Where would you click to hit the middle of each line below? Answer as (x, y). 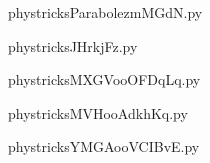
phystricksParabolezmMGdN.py (105, 12)
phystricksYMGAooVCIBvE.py (104, 146)
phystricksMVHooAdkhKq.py (98, 112)
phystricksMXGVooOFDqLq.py (104, 79)
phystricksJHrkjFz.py (73, 45)
